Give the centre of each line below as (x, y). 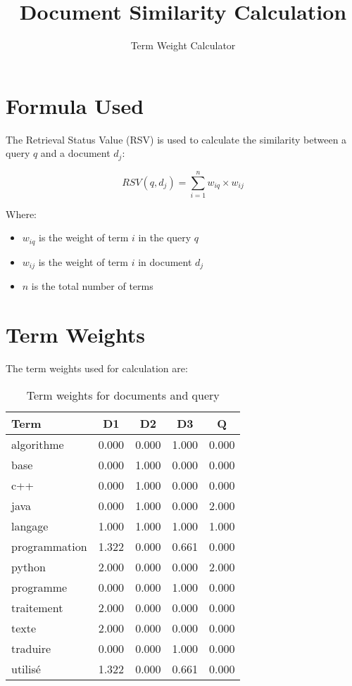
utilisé (26, 668)
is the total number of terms (92, 286)
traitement (37, 607)
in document (165, 261)
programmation (49, 546)
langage (30, 526)
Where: (21, 214)
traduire (31, 648)
